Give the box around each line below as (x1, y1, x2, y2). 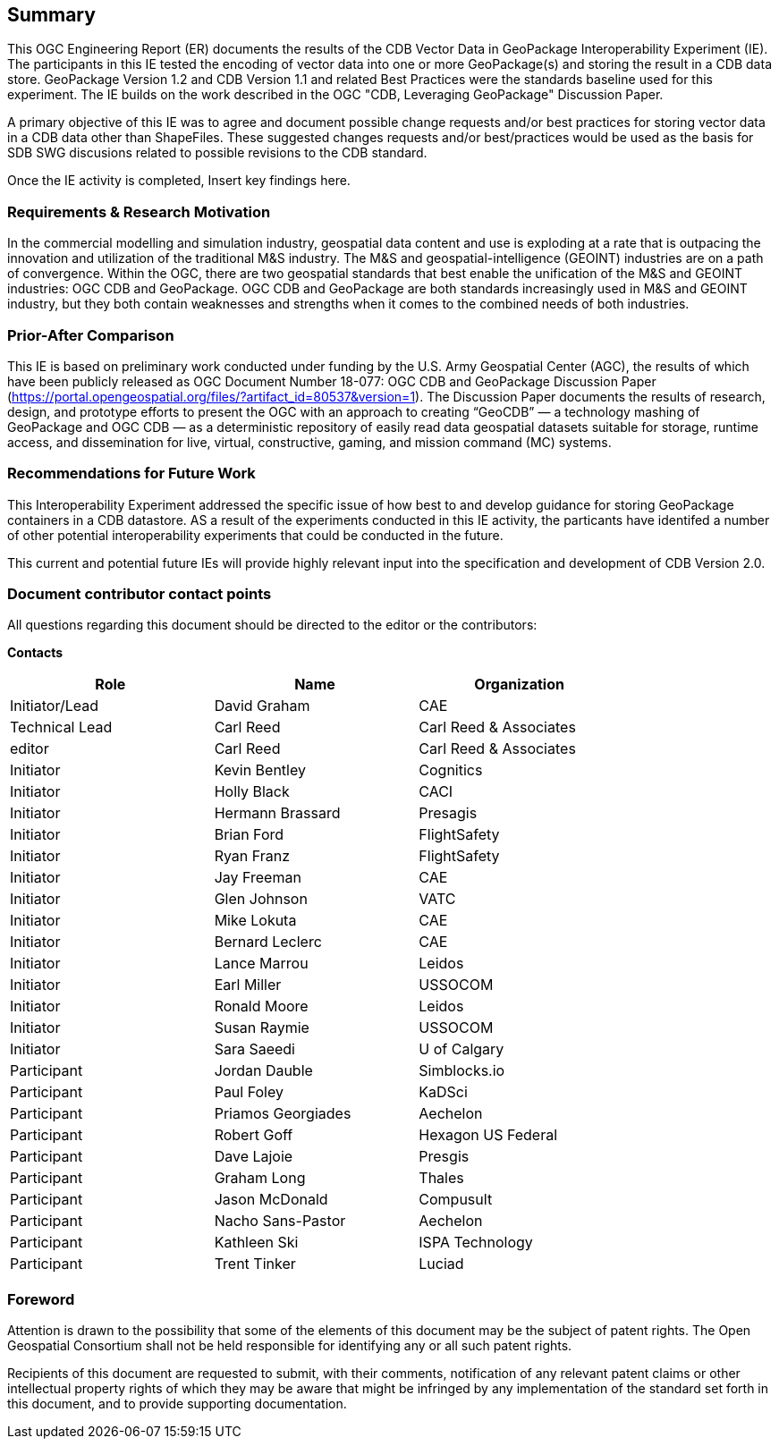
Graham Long (214, 1169, 306, 1188)
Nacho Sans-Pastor (214, 1212, 346, 1230)
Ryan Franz (214, 847, 291, 866)
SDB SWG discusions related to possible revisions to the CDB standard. (7, 145, 428, 161)
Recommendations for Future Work (7, 464, 256, 483)
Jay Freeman (214, 868, 301, 887)
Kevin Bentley (214, 761, 306, 780)
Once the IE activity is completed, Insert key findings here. (7, 173, 351, 189)
